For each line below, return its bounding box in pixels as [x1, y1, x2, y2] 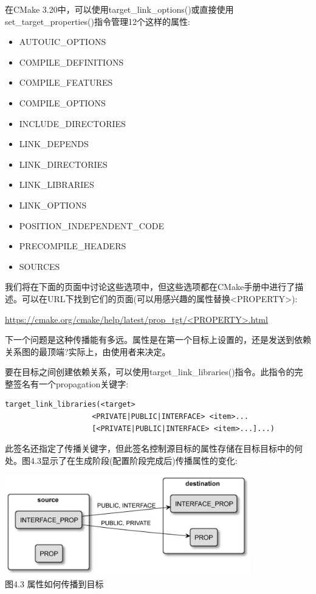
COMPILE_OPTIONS [19, 96, 106, 109]
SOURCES [19, 260, 60, 272]
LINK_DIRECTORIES [19, 157, 108, 170]
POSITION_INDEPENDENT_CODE [19, 219, 165, 232]
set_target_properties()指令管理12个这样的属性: [5, 15, 190, 27]
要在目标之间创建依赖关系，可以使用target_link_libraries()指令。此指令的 [5, 365, 295, 378]
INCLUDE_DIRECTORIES [19, 117, 126, 130]
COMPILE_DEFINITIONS [19, 55, 124, 68]
